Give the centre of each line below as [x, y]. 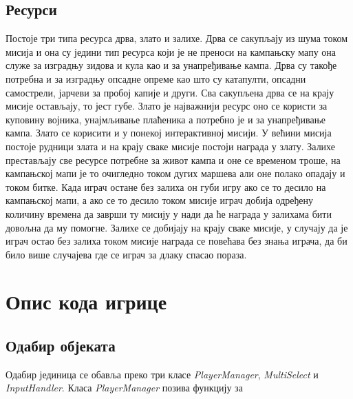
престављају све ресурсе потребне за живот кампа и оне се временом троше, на [173, 160]
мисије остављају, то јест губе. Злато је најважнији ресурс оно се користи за [167, 106]
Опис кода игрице [86, 301]
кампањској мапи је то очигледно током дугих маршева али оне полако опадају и [175, 173]
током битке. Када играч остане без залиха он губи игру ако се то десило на [166, 186]
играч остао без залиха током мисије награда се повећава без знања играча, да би [176, 241]
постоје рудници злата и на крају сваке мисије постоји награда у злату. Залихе [170, 146]
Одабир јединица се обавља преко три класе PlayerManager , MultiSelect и [162, 374]
